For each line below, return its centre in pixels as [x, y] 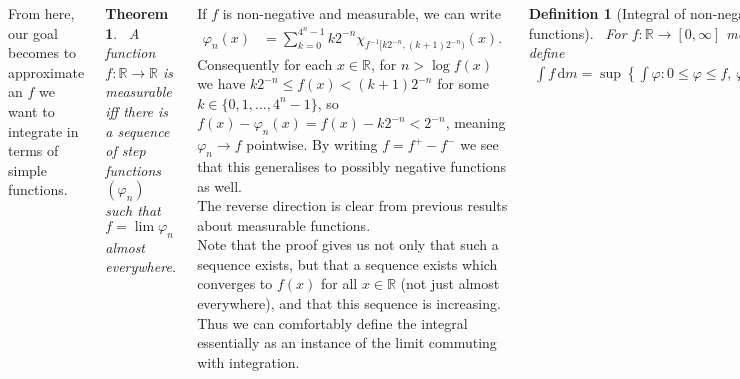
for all [339, 283]
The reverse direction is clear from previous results [352, 205]
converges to [235, 283]
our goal [33, 32]
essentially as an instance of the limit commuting [347, 342]
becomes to [42, 52]
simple [27, 169]
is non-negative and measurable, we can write [361, 13]
